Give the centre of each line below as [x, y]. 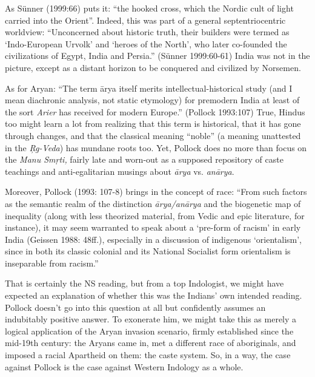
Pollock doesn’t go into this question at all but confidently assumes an [135, 307]
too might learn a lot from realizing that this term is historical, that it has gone [153, 124]
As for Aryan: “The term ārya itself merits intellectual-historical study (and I [149, 88]
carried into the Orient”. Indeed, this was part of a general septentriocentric [145, 20]
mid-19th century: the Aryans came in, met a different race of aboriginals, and [151, 343]
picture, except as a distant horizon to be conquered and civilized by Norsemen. [153, 67]
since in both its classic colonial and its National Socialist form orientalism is [148, 251]
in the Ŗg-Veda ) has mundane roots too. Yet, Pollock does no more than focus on [156, 147]
